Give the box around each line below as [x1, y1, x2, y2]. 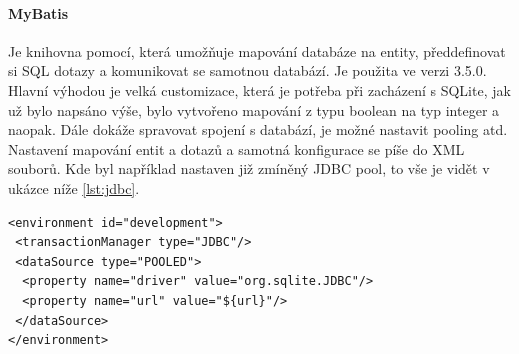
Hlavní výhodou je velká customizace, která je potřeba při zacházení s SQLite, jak [8, 79, 511, 100]
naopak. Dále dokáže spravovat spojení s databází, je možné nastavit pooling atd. [8, 119, 508, 140]
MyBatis [8, 2, 69, 23]
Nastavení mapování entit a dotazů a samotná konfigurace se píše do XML [8, 138, 465, 159]
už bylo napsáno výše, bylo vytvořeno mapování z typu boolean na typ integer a [8, 99, 500, 120]
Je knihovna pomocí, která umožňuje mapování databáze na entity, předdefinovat [8, 40, 506, 61]
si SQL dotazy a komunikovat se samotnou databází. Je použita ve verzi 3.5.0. [8, 60, 487, 81]
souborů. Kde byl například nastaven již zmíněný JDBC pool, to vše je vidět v [8, 158, 490, 179]
